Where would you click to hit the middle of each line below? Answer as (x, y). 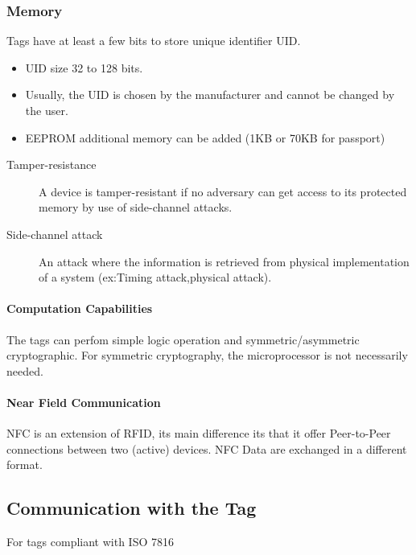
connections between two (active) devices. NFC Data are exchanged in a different (207, 448)
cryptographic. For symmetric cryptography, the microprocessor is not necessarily (207, 355)
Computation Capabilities (80, 308)
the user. (47, 110)
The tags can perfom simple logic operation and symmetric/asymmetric (183, 339)
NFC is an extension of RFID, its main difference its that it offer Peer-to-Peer (199, 433)
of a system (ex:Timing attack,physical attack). (155, 277)
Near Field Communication (84, 402)
